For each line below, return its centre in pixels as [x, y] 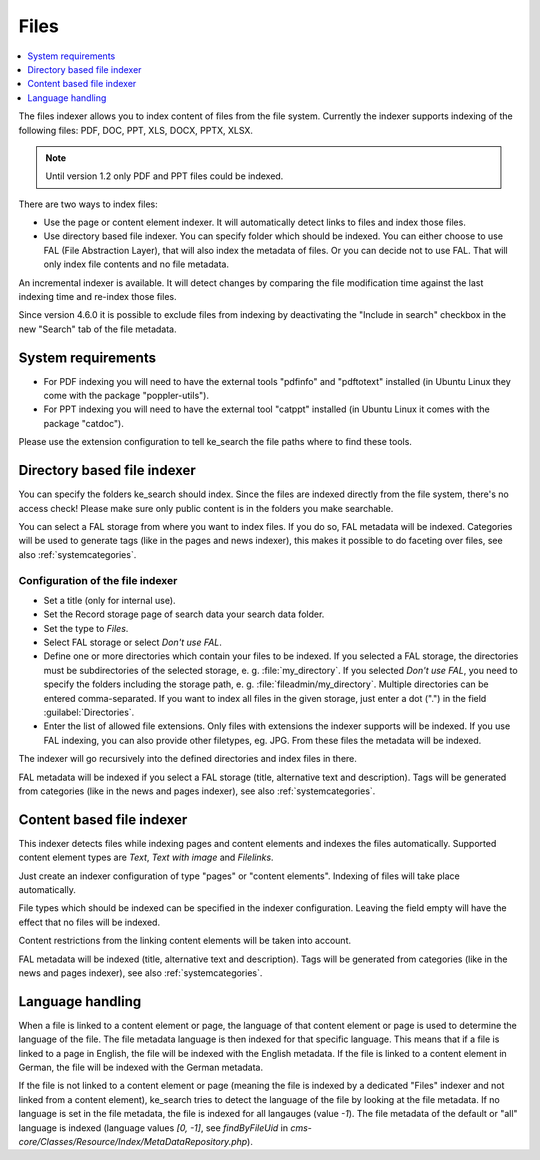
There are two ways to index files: [88, 204]
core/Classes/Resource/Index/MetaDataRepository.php [133, 1142]
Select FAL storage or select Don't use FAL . [132, 642]
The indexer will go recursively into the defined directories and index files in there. [187, 759]
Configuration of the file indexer [98, 580]
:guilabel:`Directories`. [89, 712]
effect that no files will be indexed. [89, 922]
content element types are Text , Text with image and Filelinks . [146, 857]
